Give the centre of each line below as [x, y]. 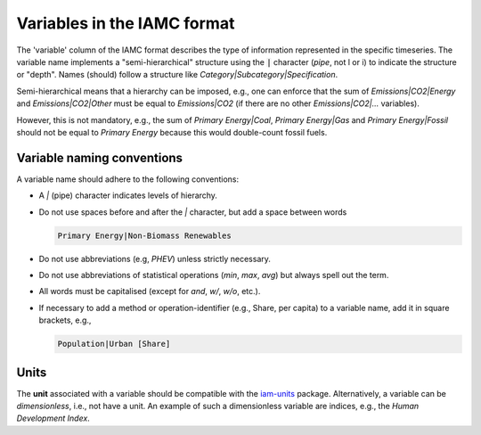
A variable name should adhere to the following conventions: [128, 179]
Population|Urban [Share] [114, 344]
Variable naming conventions [99, 157]
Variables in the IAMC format [126, 23]
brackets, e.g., [65, 320]
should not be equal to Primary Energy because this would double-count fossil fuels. [172, 132]
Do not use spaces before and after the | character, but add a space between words [193, 212]
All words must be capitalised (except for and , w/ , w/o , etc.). [150, 291]
